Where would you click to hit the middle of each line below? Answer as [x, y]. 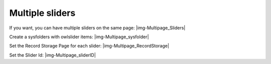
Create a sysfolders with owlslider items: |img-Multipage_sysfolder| [79, 37]
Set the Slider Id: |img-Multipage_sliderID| [53, 55]
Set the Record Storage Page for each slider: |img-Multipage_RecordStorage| [89, 46]
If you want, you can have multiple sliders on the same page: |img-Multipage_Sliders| [97, 28]
